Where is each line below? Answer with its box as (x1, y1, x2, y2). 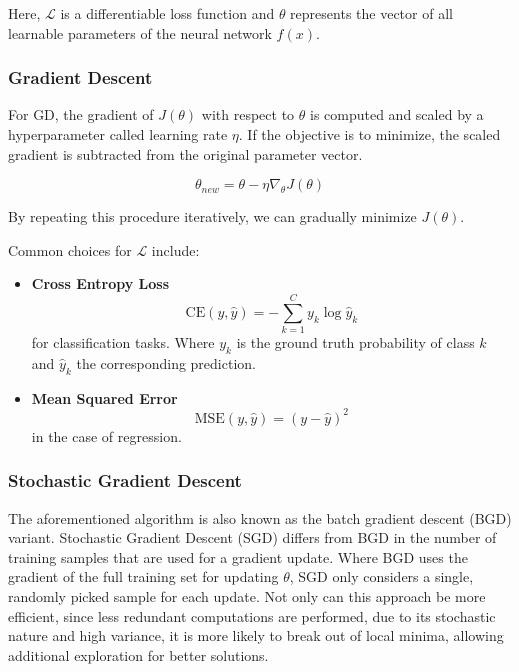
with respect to (201, 104, 295, 125)
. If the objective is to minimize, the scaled (238, 124, 501, 144)
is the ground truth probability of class (236, 332, 475, 353)
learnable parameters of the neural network (8, 22, 272, 43)
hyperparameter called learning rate (8, 124, 228, 144)
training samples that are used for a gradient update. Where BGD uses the (8, 546, 468, 567)
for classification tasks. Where (31, 332, 215, 353)
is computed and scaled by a (309, 104, 484, 125)
